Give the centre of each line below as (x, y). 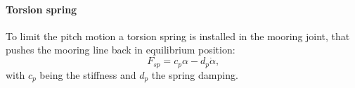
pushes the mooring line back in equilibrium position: (121, 50)
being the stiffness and (88, 74)
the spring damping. (195, 74)
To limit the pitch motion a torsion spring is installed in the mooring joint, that (178, 36)
